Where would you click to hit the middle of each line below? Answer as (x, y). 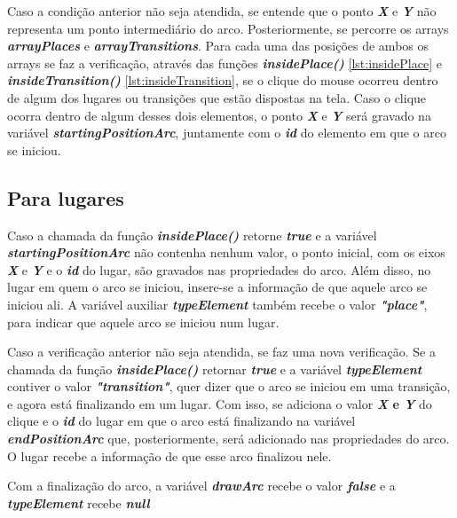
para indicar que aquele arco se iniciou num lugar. (143, 322)
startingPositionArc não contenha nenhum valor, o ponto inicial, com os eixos (226, 252)
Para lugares (66, 197)
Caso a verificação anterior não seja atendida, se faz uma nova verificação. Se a (221, 352)
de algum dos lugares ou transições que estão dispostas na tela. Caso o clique (217, 97)
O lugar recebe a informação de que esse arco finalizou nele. (169, 455)
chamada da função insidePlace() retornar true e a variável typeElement (215, 369)
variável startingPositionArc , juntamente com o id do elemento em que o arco (227, 133)
